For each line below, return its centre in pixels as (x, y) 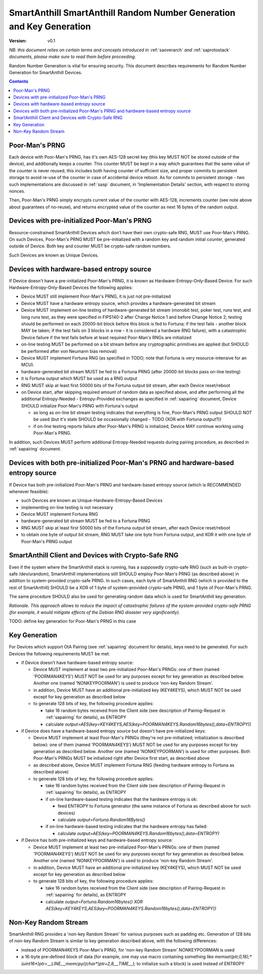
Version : (18, 41)
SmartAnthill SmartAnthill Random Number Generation (122, 13)
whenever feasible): (29, 491)
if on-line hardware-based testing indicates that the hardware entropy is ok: (122, 799)
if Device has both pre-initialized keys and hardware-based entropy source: (97, 840)
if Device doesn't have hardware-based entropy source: (77, 662)
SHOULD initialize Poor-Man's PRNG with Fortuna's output (80, 406)
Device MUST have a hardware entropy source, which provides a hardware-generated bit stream (118, 303)
